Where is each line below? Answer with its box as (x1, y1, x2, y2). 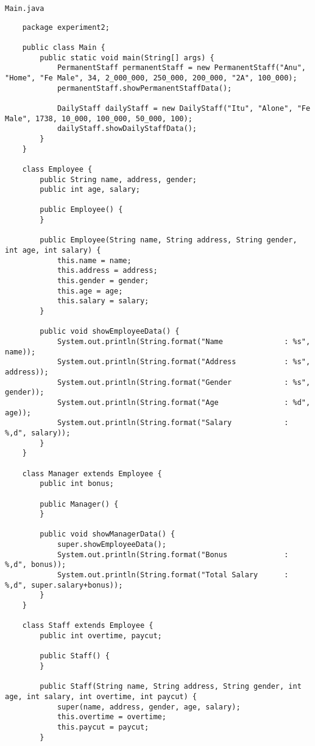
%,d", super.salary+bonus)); (5, 580, 123, 589)
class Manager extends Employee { (22, 469, 162, 478)
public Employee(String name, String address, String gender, (40, 236, 297, 245)
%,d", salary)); (5, 428, 71, 437)
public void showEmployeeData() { (40, 327, 180, 336)
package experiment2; (22, 23, 110, 32)
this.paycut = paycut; (57, 722, 149, 731)
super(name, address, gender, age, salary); (57, 702, 241, 711)
